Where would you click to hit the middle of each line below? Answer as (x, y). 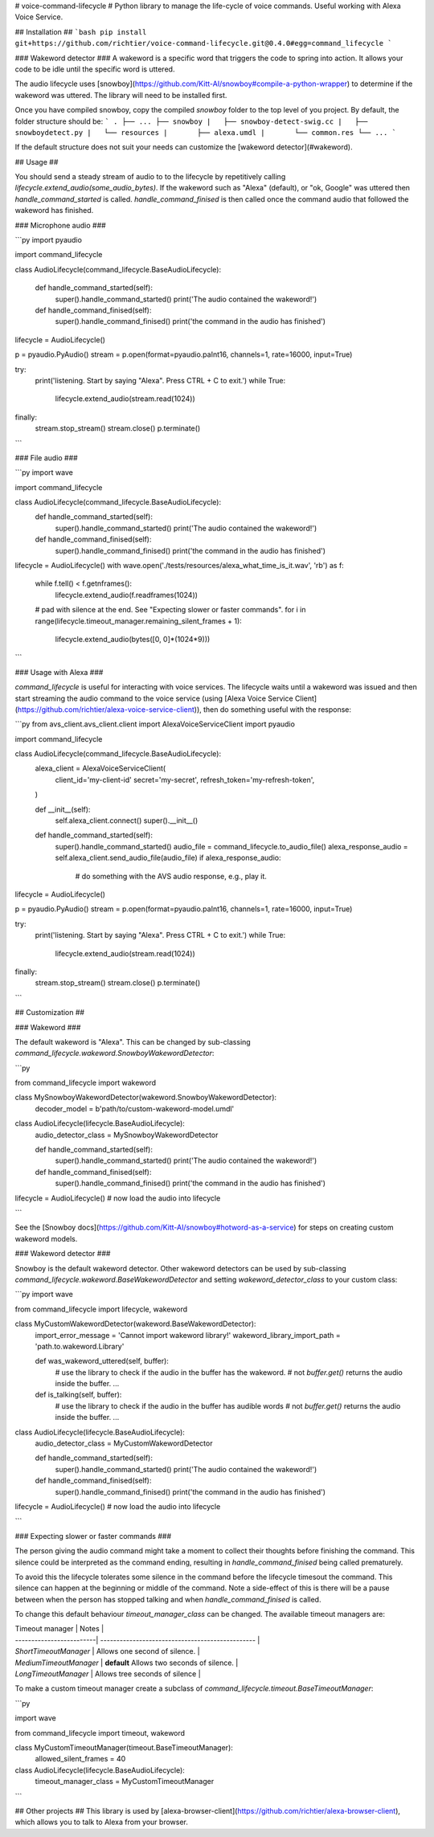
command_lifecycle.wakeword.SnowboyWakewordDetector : (115, 1054)
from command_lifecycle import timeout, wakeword (100, 1733)
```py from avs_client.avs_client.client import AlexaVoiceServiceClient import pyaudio (155, 724)
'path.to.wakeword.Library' (80, 1346)
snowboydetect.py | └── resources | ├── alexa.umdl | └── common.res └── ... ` (206, 132)
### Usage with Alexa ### (59, 672)
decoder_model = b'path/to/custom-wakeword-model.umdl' (135, 1108)
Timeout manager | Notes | (59, 1629)
